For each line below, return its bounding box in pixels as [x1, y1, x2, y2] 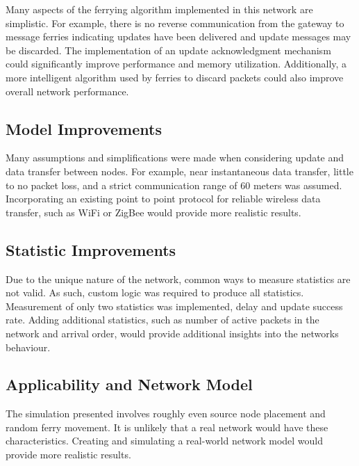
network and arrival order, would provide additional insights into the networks [6, 326, 339, 340]
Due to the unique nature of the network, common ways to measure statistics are [6, 271, 351, 286]
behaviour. [6, 339, 51, 354]
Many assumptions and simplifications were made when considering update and [6, 150, 344, 165]
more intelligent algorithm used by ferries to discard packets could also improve [6, 70, 344, 84]
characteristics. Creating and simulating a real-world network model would [6, 433, 324, 448]
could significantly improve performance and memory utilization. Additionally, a [6, 56, 347, 71]
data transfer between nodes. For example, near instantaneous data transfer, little [6, 163, 353, 178]
